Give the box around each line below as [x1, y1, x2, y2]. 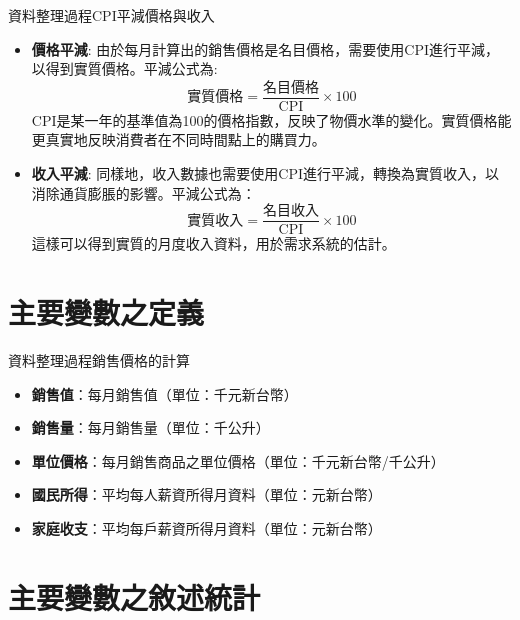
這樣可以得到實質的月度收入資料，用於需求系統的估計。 [31, 233, 396, 254]
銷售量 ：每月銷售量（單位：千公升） [31, 417, 270, 438]
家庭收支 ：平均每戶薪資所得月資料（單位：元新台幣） [31, 517, 382, 538]
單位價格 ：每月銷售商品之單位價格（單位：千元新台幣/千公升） [31, 450, 445, 471]
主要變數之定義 [8, 292, 205, 333]
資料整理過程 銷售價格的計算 [8, 350, 190, 370]
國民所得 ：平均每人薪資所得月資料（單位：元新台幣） [31, 484, 382, 505]
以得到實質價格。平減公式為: [31, 58, 218, 79]
